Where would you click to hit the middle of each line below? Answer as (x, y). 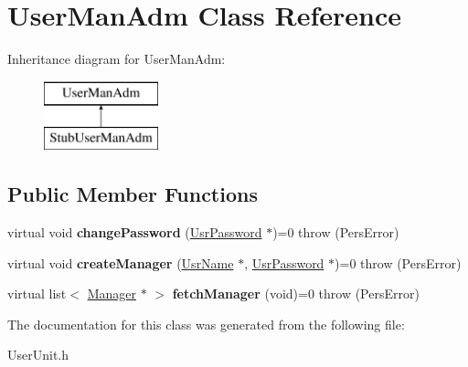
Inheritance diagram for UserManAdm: (117, 59)
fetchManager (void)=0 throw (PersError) (296, 294)
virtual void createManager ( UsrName (121, 262)
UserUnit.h (38, 355)
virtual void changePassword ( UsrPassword (135, 232)
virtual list (37, 294)
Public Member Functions (133, 194)
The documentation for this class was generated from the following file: (206, 324)
